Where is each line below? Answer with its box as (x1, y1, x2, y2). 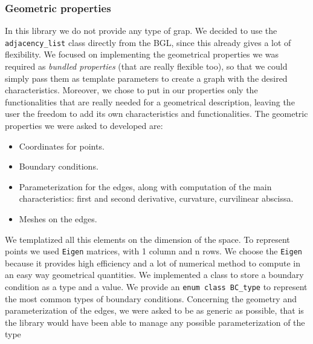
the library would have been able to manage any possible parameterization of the (5, 316, 305, 328)
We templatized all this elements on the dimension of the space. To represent (5, 233, 290, 245)
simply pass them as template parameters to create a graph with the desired (5, 71, 288, 84)
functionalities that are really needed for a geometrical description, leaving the (5, 95, 295, 108)
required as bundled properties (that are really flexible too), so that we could (5, 60, 288, 73)
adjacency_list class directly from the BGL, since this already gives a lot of (5, 36, 291, 48)
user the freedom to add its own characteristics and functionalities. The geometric (5, 107, 308, 120)
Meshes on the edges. (19, 213, 97, 225)
